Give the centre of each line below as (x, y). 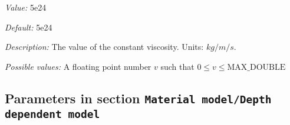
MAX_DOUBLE (256, 67)
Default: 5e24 (29, 27)
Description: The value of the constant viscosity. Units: (104, 47)
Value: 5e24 (26, 7)
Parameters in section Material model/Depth (138, 98)
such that (177, 66)
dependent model (52, 114)
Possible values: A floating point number (78, 66)
